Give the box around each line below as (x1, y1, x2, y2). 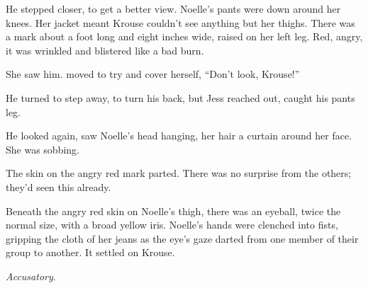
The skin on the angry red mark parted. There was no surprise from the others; (6, 166, 352, 180)
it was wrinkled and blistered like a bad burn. (6, 42, 204, 57)
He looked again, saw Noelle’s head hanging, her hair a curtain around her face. (6, 128, 352, 143)
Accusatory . (6, 268, 56, 283)
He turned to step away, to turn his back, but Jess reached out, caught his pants (6, 90, 355, 105)
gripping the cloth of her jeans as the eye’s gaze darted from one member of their (6, 231, 359, 246)
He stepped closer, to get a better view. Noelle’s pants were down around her (6, 1, 341, 16)
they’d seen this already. (6, 179, 111, 194)
